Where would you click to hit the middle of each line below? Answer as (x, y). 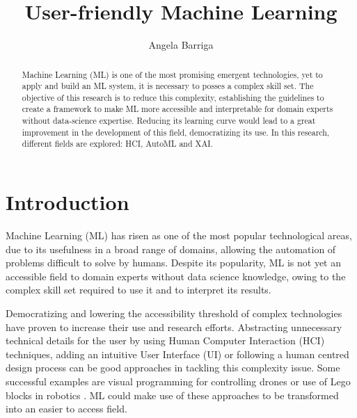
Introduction (68, 202)
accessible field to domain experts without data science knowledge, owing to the (176, 276)
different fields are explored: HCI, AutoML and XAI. (117, 144)
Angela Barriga (181, 45)
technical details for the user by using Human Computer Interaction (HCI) (165, 340)
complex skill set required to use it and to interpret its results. (138, 290)
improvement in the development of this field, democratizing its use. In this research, (176, 132)
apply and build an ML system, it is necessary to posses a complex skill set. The (168, 86)
